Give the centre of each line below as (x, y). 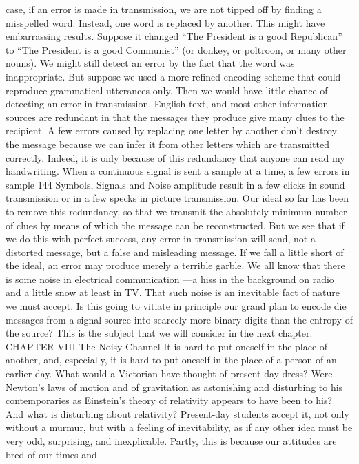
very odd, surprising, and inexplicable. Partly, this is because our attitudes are (171, 441)
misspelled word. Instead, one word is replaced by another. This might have (165, 22)
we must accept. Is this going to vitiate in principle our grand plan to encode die (176, 306)
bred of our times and (51, 454)
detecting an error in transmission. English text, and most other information (167, 104)
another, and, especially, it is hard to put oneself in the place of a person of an (171, 360)
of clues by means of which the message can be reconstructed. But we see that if (175, 225)
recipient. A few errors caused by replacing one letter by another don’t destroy (171, 130)
